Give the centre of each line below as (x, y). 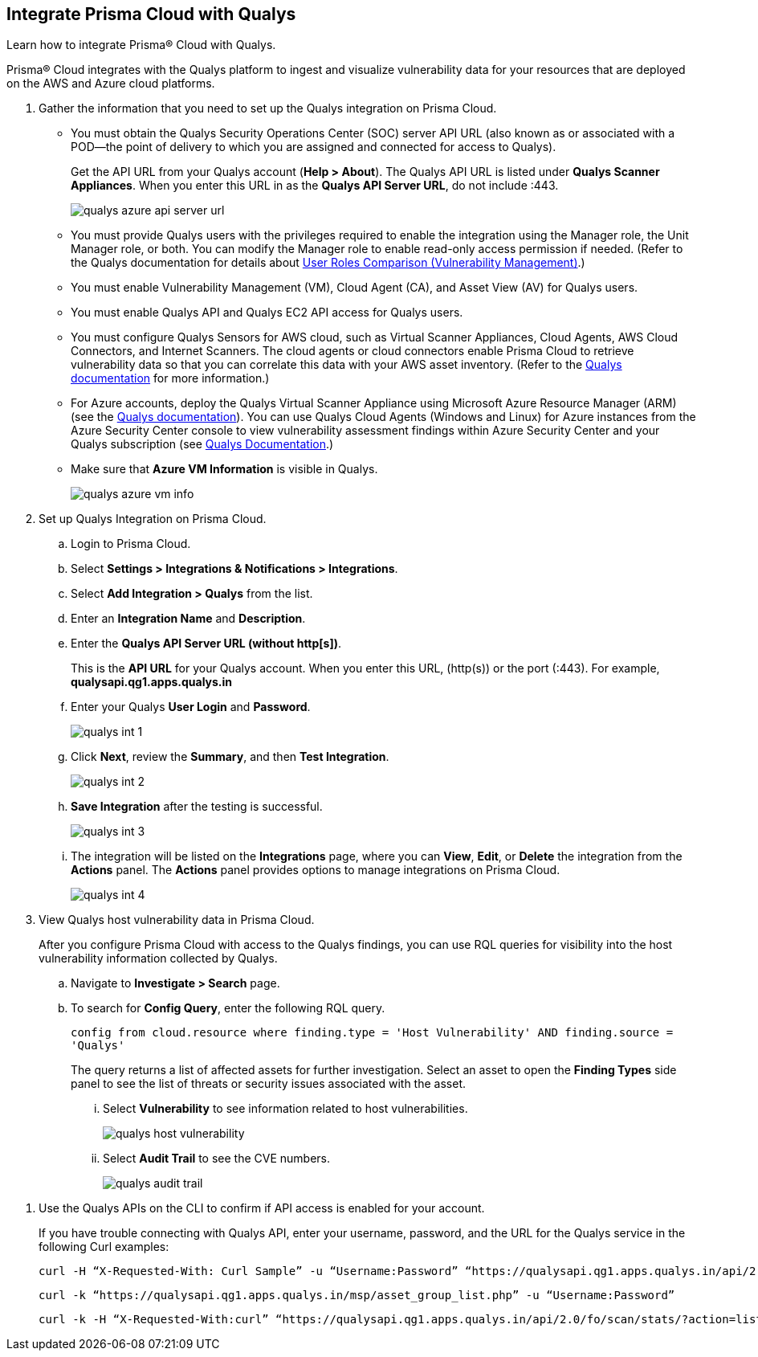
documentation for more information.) (170, 378)
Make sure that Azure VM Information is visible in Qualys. (224, 469)
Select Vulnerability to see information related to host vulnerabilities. (285, 1109)
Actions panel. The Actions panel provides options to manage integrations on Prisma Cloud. (316, 870)
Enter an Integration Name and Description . (188, 619)
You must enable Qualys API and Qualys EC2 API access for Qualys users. (267, 313)
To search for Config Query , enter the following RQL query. (228, 1008)
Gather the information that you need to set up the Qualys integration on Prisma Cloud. (268, 108)
